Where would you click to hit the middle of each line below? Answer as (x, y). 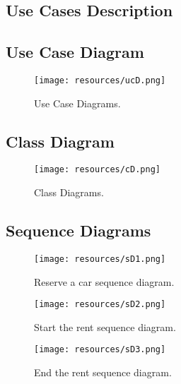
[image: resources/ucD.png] (100, 80)
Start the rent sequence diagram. (105, 326)
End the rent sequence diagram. (103, 372)
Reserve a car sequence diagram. (104, 281)
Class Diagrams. (69, 192)
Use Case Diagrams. (77, 103)
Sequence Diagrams (78, 230)
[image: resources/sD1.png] (100, 259)
